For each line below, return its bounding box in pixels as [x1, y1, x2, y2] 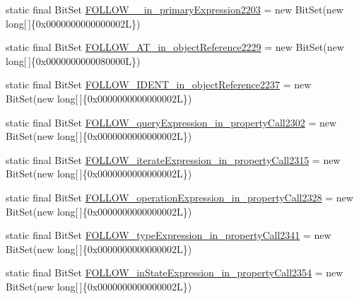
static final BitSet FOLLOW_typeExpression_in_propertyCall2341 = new [6, 228, 331, 242]
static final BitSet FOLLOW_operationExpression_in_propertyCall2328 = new [6, 189, 353, 204]
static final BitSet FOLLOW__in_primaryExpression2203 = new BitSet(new [6, 2, 343, 16]
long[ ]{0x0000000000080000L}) [6, 53, 141, 68]
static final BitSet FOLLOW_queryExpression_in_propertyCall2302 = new [6, 115, 337, 129]
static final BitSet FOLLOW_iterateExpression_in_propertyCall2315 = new [6, 152, 341, 167]
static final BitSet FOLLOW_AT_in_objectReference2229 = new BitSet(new [6, 40, 344, 54]
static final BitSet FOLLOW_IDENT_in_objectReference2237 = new [6, 77, 312, 92]
